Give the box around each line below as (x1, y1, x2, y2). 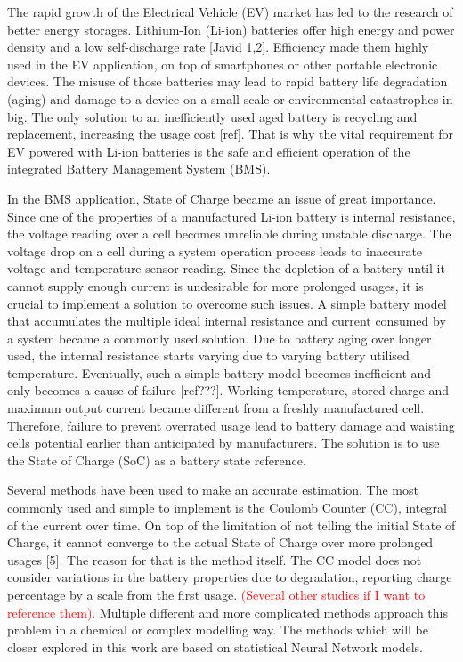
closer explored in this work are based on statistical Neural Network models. (7, 637, 423, 656)
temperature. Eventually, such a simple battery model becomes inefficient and (7, 363, 432, 382)
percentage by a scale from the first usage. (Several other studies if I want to (7, 585, 426, 603)
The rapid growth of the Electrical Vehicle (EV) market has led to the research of (7, 3, 453, 20)
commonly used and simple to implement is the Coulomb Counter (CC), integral (7, 498, 447, 517)
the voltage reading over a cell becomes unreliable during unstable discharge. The (7, 224, 451, 243)
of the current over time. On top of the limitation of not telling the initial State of (7, 515, 456, 534)
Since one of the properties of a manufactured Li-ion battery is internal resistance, (7, 206, 456, 225)
